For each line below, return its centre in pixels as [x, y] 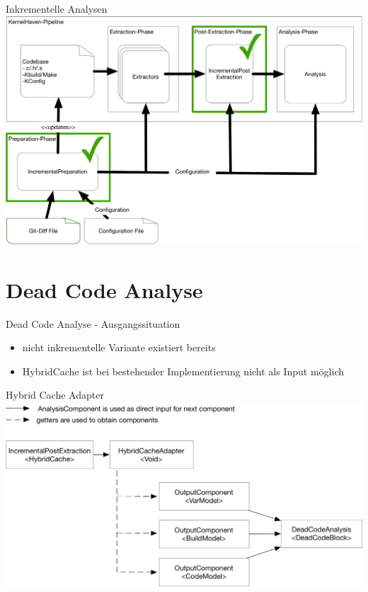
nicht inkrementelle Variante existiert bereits [119, 347]
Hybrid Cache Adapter [55, 395]
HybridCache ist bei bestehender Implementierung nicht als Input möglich [183, 371]
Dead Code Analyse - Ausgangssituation [93, 323]
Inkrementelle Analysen [57, 8]
